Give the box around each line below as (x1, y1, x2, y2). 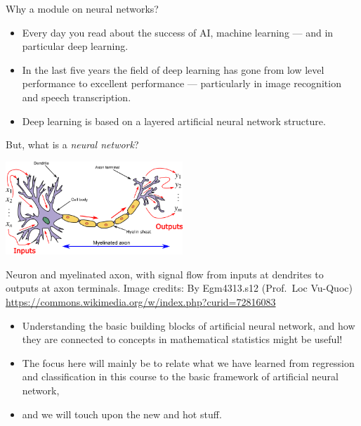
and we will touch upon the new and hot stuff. (22, 406, 222, 421)
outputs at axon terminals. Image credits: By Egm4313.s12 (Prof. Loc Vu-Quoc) (6, 280, 353, 295)
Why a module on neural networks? (6, 1, 159, 15)
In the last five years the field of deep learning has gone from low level (22, 62, 324, 77)
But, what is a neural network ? (6, 137, 139, 152)
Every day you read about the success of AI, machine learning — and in (22, 25, 334, 39)
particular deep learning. (22, 39, 129, 53)
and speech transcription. (22, 89, 131, 104)
